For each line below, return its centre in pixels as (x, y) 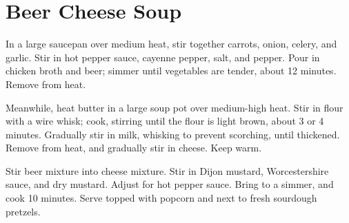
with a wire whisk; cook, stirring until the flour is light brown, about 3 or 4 (165, 121)
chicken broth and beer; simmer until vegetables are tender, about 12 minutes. (171, 71)
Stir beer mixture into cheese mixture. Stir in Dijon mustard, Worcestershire (167, 170)
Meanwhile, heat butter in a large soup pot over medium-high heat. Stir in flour (174, 107)
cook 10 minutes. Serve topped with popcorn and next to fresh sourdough (161, 198)
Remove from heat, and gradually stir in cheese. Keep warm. (134, 148)
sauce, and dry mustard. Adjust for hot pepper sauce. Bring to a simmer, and (170, 184)
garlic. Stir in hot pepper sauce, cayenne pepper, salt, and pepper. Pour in (163, 57)
